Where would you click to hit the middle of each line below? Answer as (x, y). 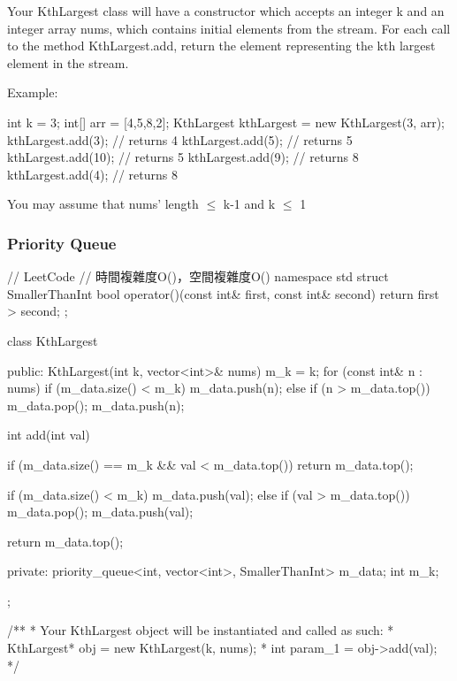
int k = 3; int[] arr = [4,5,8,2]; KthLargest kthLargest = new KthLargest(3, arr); (226, 122)
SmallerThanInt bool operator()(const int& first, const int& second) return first (223, 293)
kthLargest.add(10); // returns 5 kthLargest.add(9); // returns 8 (183, 157)
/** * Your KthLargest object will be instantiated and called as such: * (201, 630)
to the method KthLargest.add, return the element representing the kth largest (221, 46)
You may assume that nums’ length (103, 204)
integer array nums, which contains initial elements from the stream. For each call (229, 28)
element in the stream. (68, 62)
